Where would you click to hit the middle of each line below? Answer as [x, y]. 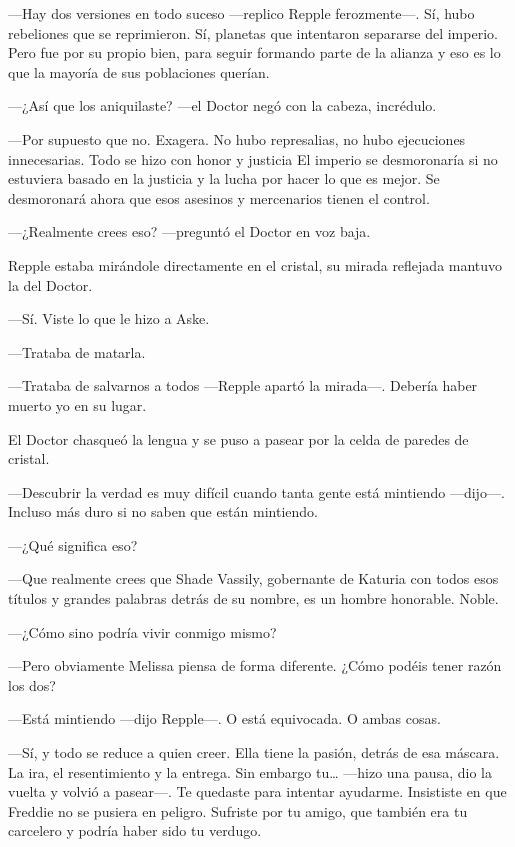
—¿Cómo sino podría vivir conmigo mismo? [142, 631]
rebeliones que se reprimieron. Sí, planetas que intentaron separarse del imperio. [253, 32]
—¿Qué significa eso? [73, 544]
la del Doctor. [50, 284]
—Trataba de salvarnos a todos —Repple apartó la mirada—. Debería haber [243, 385]
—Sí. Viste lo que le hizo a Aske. [109, 318]
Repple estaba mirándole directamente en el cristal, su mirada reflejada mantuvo [255, 264]
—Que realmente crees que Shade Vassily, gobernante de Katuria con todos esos [253, 578]
